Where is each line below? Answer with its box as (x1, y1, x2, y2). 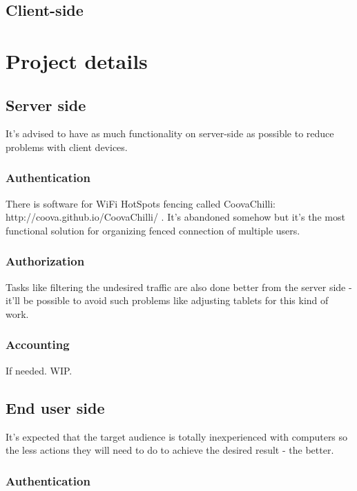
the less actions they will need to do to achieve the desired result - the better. (6, 443, 334, 457)
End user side (6, 397, 105, 418)
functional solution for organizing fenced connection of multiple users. (6, 223, 300, 237)
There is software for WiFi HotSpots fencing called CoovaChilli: (6, 196, 276, 210)
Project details (6, 46, 148, 74)
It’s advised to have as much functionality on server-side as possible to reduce (6, 126, 334, 141)
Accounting (6, 336, 70, 353)
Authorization (6, 252, 85, 270)
